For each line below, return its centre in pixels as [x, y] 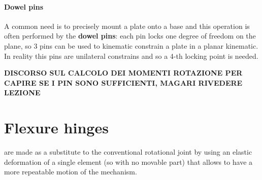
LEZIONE [22, 93]
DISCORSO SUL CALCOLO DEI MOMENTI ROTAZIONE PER [123, 73]
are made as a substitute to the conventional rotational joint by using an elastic [128, 152]
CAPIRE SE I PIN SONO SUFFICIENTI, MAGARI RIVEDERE [123, 82]
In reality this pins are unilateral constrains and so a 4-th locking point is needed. [131, 56]
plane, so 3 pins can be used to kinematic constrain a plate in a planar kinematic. [131, 45]
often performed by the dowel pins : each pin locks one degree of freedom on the [130, 36]
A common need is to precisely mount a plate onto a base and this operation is [127, 26]
